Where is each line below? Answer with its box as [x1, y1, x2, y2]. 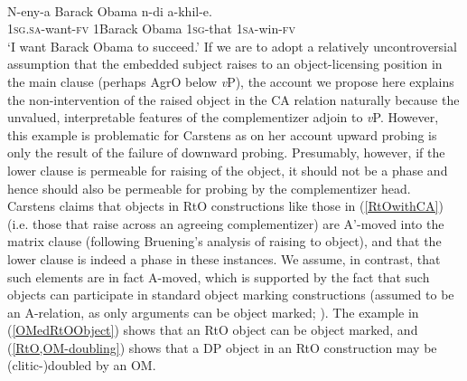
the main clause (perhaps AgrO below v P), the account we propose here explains [7, 71, 454, 90]
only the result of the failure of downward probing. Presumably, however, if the [7, 143, 445, 162]
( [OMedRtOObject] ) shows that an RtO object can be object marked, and [7, 320, 418, 339]
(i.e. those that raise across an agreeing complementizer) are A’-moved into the [7, 214, 444, 233]
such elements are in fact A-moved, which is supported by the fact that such [7, 267, 430, 286]
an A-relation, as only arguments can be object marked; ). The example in [7, 302, 419, 321]
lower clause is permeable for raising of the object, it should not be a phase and [7, 160, 448, 179]
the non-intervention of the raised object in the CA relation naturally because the [7, 90, 460, 109]
